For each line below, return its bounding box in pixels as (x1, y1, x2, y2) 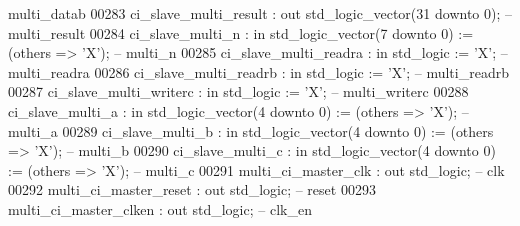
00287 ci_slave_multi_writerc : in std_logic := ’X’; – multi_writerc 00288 (8, 81, 469, 102)
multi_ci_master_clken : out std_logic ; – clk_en (8, 198, 312, 219)
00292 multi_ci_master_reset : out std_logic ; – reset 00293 (8, 179, 376, 200)
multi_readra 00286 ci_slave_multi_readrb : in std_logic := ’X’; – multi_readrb (8, 61, 509, 82)
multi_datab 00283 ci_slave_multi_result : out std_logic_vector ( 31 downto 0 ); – (8, 3, 512, 23)
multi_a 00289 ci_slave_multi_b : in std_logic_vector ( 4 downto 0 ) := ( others (8, 120, 494, 141)
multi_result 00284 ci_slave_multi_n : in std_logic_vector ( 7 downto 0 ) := (8, 22, 474, 43)
